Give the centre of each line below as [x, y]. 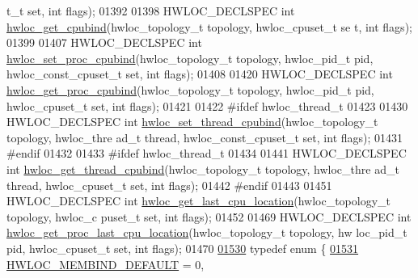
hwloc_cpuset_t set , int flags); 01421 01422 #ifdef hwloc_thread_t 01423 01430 [207, 105]
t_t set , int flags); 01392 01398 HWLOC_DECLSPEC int [151, 11]
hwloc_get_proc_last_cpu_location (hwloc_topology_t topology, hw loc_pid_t [207, 232]
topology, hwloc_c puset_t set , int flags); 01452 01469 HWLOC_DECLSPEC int [209, 216]
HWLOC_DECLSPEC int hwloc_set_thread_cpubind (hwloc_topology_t [192, 122]
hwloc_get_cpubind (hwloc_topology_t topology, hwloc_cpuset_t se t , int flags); [209, 26]
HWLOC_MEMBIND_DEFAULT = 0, [106, 264]
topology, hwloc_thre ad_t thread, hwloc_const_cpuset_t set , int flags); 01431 [205, 137]
